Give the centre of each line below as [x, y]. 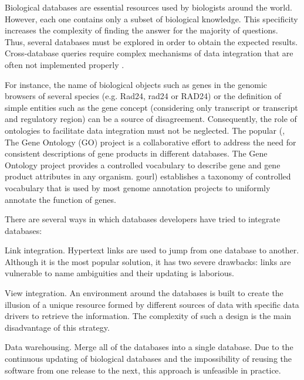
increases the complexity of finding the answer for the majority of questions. [141, 30]
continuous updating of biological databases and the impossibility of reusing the [148, 359]
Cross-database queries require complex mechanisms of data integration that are [149, 53]
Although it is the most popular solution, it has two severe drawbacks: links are [148, 261]
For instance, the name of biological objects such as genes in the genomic [136, 84]
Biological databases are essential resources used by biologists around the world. [148, 7]
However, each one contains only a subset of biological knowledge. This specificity [151, 18]
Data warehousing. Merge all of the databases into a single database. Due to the [149, 347]
